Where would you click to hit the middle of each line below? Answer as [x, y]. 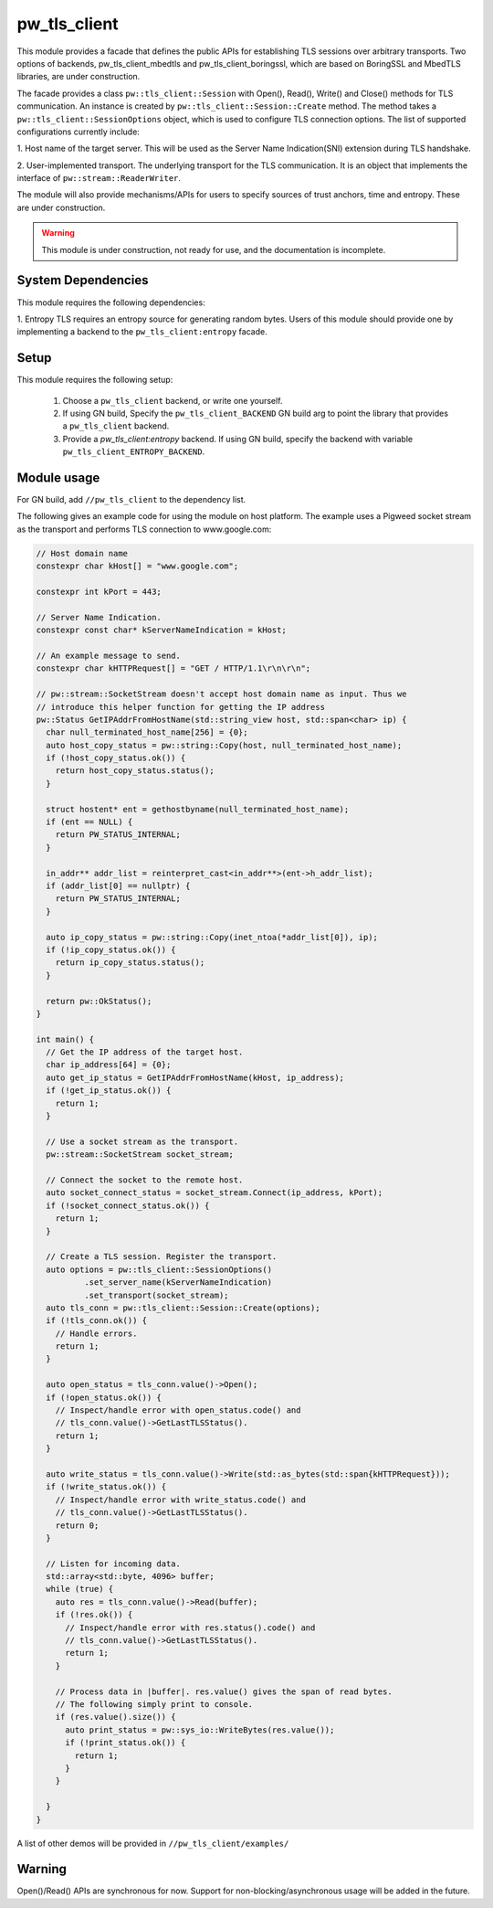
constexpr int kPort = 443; [99, 592]
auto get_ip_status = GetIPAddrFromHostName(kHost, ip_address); [195, 1077]
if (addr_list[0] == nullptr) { [118, 886]
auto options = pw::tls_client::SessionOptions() [159, 1269]
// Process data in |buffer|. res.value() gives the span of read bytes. [224, 1691]
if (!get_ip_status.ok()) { [109, 1091]
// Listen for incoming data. [114, 1563]
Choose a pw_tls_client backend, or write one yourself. [173, 400]
